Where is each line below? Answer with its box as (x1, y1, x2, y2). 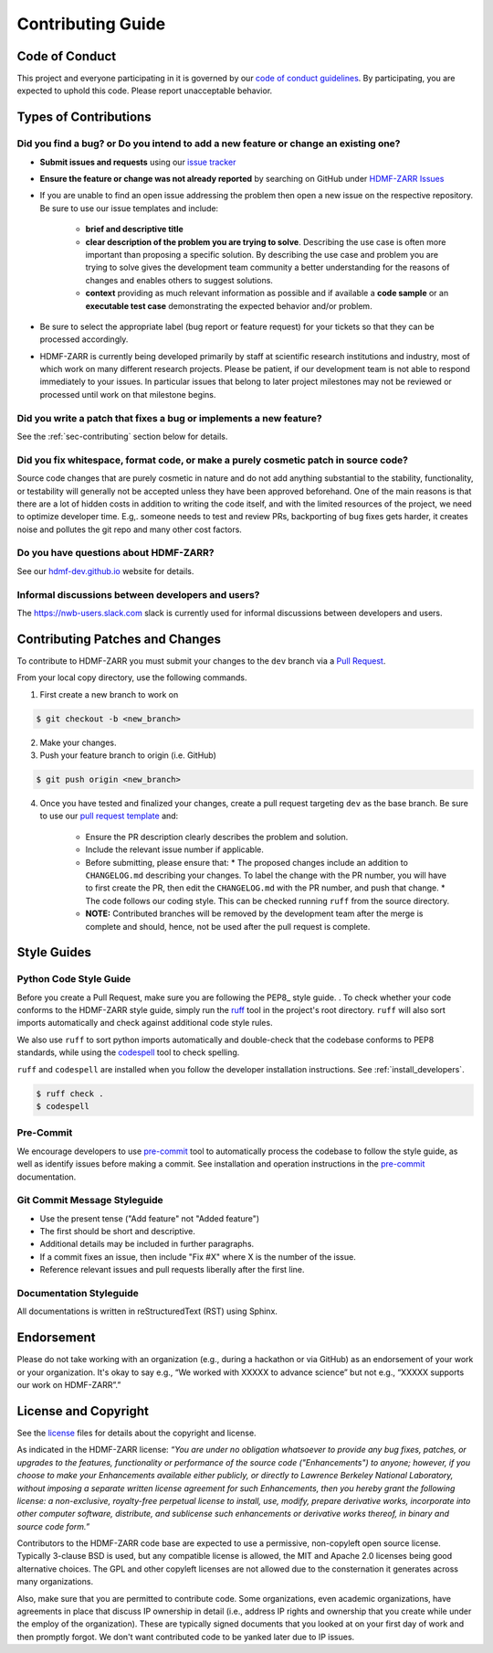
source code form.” (16, 1520, 90, 1531)
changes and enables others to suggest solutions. (85, 274, 274, 285)
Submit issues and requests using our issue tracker (39, 156, 236, 167)
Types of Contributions (16, 110, 152, 125)
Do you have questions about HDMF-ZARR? (16, 547, 215, 560)
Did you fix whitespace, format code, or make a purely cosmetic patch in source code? (16, 453, 408, 466)
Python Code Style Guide (16, 973, 131, 986)
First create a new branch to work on (39, 688, 179, 699)
